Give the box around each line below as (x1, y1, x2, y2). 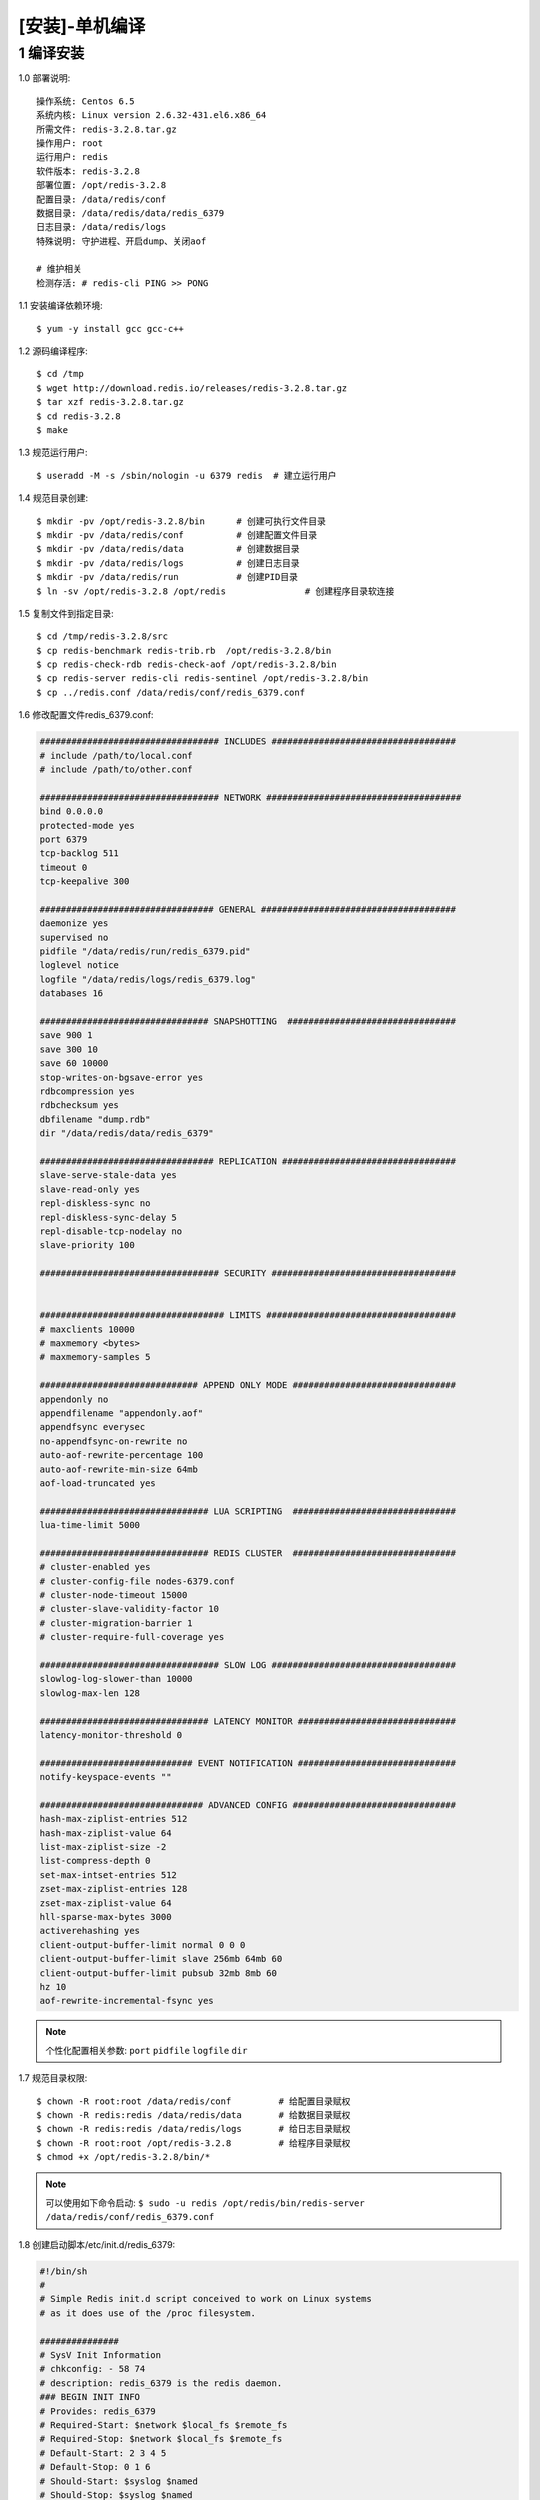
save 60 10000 (39, 1058, 109, 1069)
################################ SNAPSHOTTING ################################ (39, 1016, 457, 1027)
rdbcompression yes (39, 1085, 135, 1097)
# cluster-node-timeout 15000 (39, 1590, 188, 1601)
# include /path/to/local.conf (39, 750, 194, 761)
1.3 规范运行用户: (18, 446, 88, 459)
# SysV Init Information (39, 2349, 162, 2360)
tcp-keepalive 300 (39, 876, 130, 887)
